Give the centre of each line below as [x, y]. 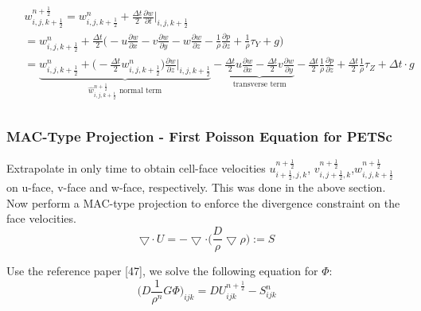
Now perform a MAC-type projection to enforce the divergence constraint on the [203, 202]
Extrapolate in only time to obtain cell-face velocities [136, 167]
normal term [140, 91]
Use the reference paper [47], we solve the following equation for [162, 271]
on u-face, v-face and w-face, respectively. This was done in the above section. [196, 187]
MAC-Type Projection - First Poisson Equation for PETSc [199, 136]
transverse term [259, 84]
